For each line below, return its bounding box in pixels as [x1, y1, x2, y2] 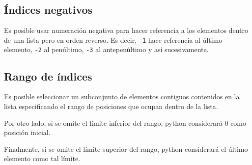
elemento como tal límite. [4, 153, 81, 164]
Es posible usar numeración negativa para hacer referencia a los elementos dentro [4, 25, 249, 35]
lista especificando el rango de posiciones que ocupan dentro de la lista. [4, 101, 218, 111]
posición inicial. [4, 127, 51, 137]
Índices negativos [4, 2, 93, 17]
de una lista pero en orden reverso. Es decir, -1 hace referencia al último [4, 34, 223, 45]
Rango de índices [4, 68, 92, 83]
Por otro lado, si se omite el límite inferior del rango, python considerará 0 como [4, 117, 247, 128]
